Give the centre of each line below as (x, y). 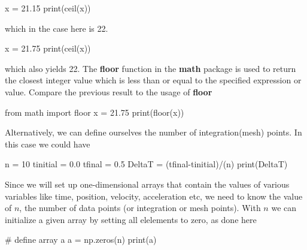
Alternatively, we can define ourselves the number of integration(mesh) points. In (153, 132)
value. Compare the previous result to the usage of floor (109, 91)
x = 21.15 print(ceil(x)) (48, 8)
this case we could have (48, 144)
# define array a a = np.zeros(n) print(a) (81, 240)
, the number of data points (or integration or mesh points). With (140, 208)
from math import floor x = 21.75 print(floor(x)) (95, 112)
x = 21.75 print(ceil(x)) (48, 48)
